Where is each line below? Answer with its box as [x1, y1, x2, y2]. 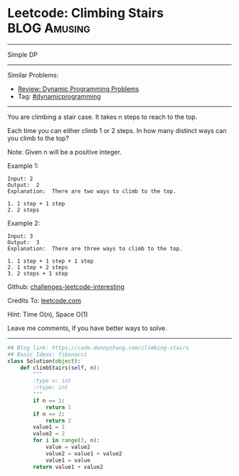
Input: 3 [7, 233, 33, 240]
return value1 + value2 [33, 463, 103, 470]
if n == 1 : [33, 397, 65, 404]
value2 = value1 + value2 [45, 450, 122, 457]
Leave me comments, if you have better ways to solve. [7, 324, 167, 332]
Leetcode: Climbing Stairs [7, 5, 164, 21]
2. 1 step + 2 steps [7, 263, 69, 271]
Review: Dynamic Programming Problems [17, 84, 139, 93]
